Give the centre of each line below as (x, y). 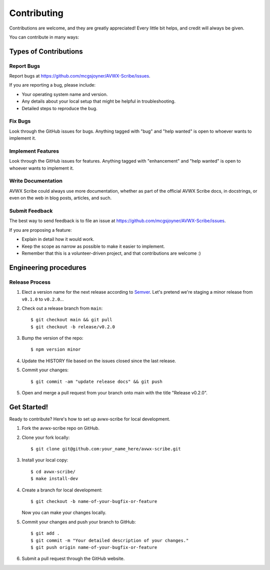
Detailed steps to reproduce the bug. (59, 108)
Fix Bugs (20, 121)
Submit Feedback (31, 211)
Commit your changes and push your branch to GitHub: (79, 522)
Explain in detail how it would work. (58, 239)
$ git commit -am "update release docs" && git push (96, 381)
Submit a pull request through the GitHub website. (73, 558)
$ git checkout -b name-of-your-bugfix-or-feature (94, 501)
